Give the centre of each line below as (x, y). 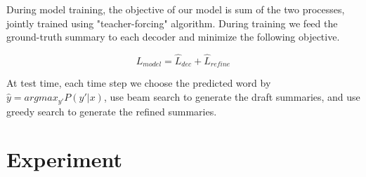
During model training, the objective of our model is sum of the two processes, (176, 9)
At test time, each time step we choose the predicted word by (139, 83)
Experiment (65, 159)
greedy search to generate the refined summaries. (112, 111)
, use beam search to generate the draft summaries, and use (232, 97)
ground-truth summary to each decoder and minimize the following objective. (173, 37)
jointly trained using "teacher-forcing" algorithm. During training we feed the (172, 23)
